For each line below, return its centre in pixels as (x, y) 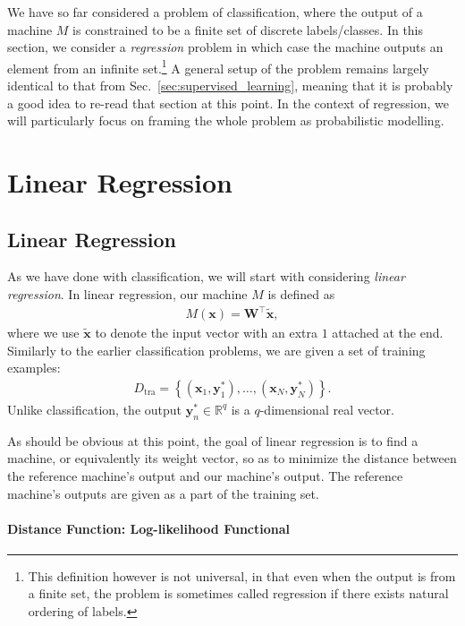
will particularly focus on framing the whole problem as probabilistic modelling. (226, 120)
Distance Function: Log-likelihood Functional (149, 528)
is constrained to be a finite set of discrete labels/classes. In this (248, 29)
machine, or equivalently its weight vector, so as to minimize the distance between (232, 458)
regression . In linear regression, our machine (127, 293)
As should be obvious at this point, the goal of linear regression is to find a (213, 440)
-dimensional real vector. (327, 409)
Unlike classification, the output (95, 409)
